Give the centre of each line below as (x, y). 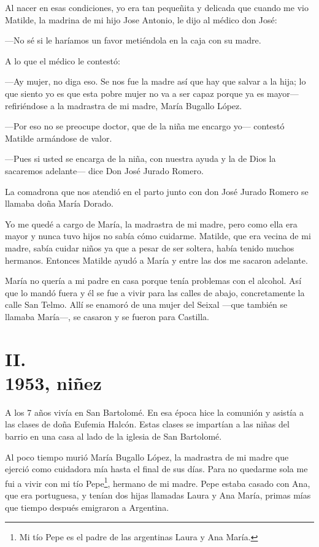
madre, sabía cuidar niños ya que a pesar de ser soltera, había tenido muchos (150, 247)
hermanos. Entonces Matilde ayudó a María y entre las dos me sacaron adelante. (156, 260)
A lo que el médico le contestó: (63, 60)
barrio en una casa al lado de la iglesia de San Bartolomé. (113, 436)
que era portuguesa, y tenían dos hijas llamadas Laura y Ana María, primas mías (158, 495)
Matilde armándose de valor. (59, 138)
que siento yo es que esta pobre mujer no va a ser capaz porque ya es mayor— (152, 93)
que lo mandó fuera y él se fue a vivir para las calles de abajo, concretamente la (155, 292)
